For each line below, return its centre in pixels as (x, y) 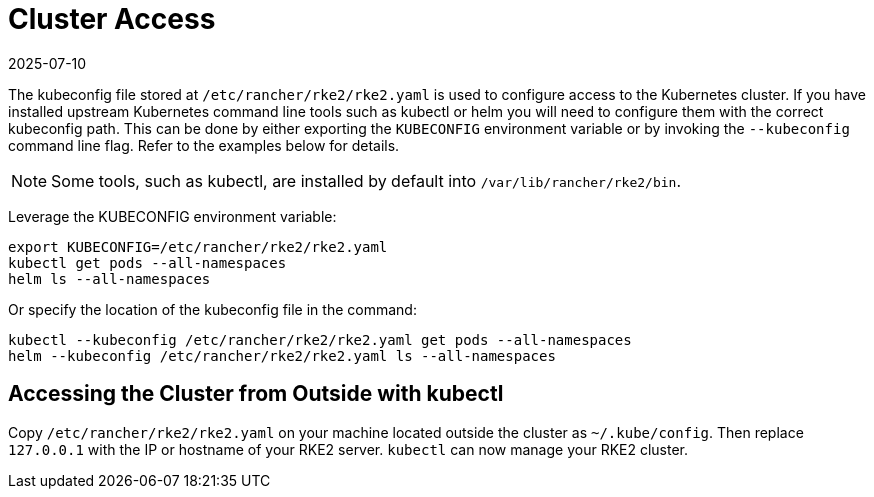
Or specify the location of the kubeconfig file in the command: (212, 309)
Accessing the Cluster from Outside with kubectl (256, 394)
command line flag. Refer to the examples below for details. (204, 145)
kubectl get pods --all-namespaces (147, 262)
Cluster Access (112, 19)
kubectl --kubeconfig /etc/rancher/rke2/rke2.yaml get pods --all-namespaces (320, 339)
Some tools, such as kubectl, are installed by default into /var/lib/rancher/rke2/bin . (366, 180)
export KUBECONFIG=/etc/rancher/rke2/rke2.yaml (198, 246)
